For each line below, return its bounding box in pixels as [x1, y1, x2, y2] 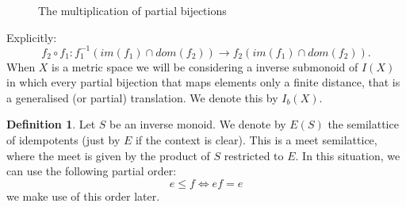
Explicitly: [6, 29, 57, 45]
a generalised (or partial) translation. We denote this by [6, 89, 278, 105]
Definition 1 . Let [6, 116, 96, 132]
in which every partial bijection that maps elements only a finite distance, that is [6, 74, 400, 90]
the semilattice [327, 116, 399, 132]
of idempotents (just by [6, 132, 121, 148]
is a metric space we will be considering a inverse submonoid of [52, 58, 358, 75]
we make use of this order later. [6, 187, 160, 204]
